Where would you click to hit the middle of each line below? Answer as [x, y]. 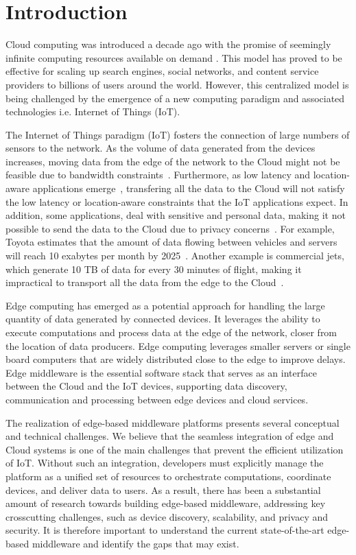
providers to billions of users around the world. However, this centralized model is [177, 84]
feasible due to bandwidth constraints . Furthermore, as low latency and [158, 175]
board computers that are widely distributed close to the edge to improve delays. [176, 359]
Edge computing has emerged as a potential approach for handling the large [165, 305]
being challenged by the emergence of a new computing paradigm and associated [175, 98]
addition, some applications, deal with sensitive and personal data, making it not [176, 215]
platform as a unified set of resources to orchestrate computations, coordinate [168, 476]
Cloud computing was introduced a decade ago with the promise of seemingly [168, 44]
